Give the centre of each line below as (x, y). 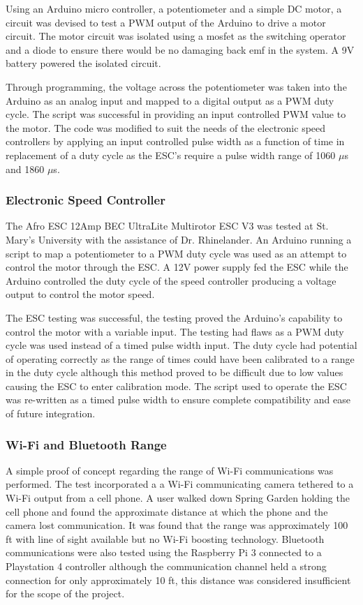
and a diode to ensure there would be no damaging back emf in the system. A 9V (180, 49)
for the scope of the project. (65, 593)
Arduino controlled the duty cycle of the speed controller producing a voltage (171, 280)
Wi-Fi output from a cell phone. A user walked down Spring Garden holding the (178, 498)
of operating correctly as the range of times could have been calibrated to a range (180, 358)
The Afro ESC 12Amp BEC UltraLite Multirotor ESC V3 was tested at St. (167, 226)
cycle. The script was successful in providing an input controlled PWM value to (176, 114)
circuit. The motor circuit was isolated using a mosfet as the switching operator (176, 36)
